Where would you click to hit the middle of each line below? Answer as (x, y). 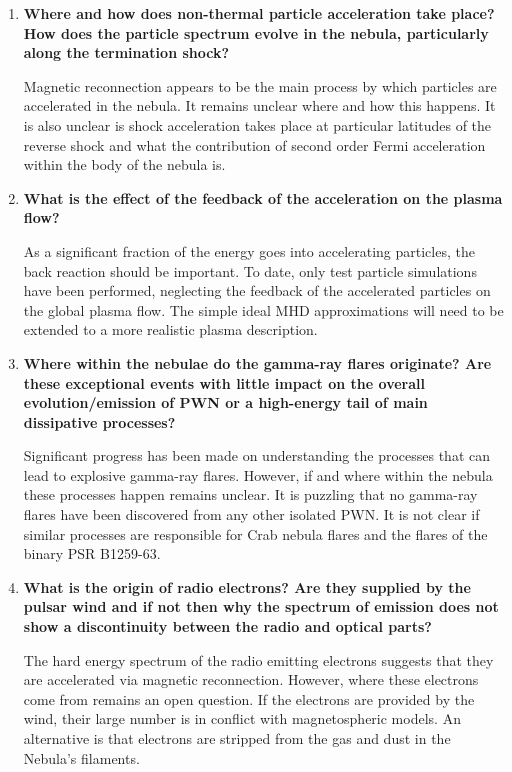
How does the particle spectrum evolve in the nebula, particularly (256, 32)
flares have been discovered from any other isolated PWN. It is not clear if (251, 514)
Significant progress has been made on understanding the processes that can (256, 455)
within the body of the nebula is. (124, 164)
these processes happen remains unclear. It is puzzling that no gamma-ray (250, 494)
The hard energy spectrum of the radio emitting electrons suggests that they (258, 659)
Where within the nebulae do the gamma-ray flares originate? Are (257, 362)
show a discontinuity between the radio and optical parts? (227, 626)
